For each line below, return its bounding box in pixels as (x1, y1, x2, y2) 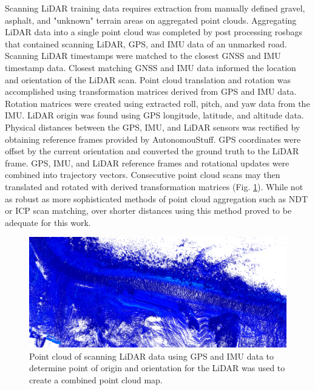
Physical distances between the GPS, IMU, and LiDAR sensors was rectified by (5, 120, 300, 133)
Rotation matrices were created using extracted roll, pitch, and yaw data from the (5, 97, 310, 109)
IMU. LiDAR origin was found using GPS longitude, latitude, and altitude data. (5, 109, 304, 121)
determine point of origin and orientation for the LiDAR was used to (29, 361, 285, 374)
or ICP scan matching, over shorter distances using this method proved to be (5, 204, 292, 217)
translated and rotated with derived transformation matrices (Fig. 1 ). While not (5, 180, 303, 193)
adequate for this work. (5, 216, 91, 228)
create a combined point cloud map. (29, 373, 163, 386)
